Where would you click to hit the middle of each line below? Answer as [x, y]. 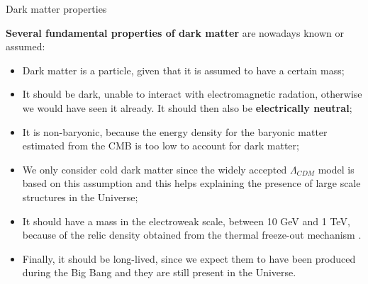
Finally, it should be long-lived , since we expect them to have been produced [189, 258]
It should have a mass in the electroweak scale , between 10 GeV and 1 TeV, [186, 221]
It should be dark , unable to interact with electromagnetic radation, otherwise [192, 94]
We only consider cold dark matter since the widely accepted [155, 169]
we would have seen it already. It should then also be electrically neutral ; [187, 107]
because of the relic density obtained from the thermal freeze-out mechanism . [192, 235]
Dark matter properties [56, 8]
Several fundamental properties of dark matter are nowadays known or [175, 32]
